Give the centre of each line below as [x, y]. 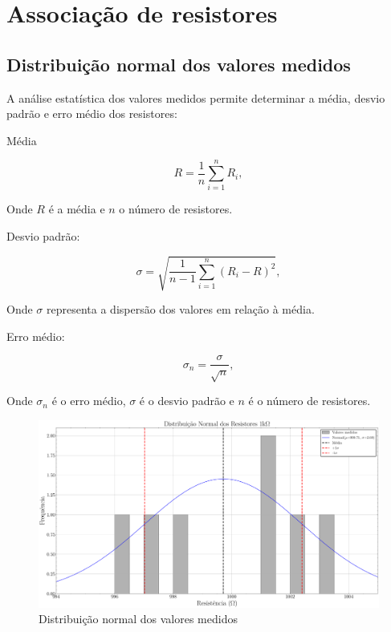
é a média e [77, 209]
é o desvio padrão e [187, 401]
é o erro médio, [89, 401]
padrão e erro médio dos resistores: [92, 113]
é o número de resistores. [310, 401]
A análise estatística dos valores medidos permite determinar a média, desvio [196, 97]
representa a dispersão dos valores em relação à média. [181, 309]
